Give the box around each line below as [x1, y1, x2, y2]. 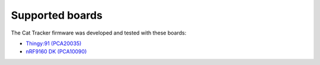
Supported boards [11, 9, 103, 22]
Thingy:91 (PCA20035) [25, 40, 82, 47]
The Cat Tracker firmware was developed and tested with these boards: [11, 29, 187, 36]
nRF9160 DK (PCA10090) [25, 48, 87, 55]
